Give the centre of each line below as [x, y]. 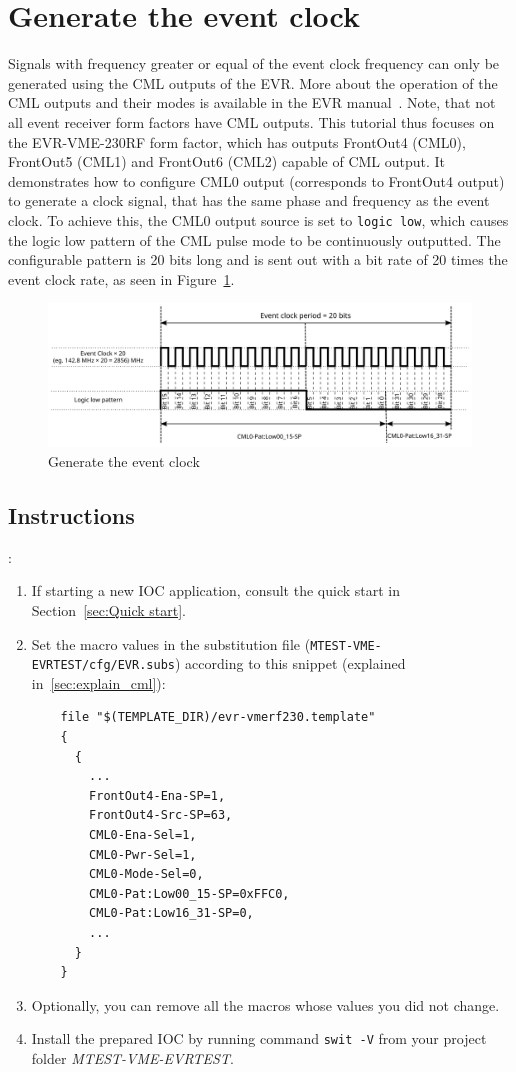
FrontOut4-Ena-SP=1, [157, 795]
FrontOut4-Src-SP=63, [161, 815]
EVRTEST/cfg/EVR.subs [103, 665]
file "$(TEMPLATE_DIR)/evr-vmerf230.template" [218, 717]
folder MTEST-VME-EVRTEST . [132, 1058]
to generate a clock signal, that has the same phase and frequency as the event [249, 200]
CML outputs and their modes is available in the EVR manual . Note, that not [252, 102]
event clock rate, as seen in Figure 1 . [121, 278]
